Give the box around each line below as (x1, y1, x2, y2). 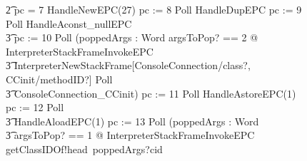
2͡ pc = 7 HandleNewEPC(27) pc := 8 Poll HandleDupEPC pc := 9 (6, 2, 302, 16)
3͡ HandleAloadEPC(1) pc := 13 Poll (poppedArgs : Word (6, 113, 259, 128)
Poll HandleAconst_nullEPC (6, 16, 132, 31)
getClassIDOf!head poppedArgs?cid (6, 141, 163, 156)
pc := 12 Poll (6, 100, 64, 115)
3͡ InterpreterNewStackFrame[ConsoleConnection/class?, (6, 58, 251, 73)
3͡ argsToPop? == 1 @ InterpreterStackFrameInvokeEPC (6, 128, 255, 142)
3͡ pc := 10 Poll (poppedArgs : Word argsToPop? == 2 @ (6, 30, 258, 45)
